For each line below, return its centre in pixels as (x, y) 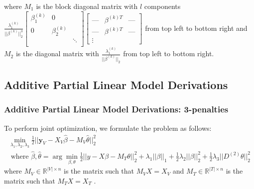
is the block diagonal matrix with (87, 6)
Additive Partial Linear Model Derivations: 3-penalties (116, 109)
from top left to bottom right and (196, 28)
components (162, 6)
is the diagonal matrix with (57, 53)
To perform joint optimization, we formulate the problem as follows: (108, 128)
